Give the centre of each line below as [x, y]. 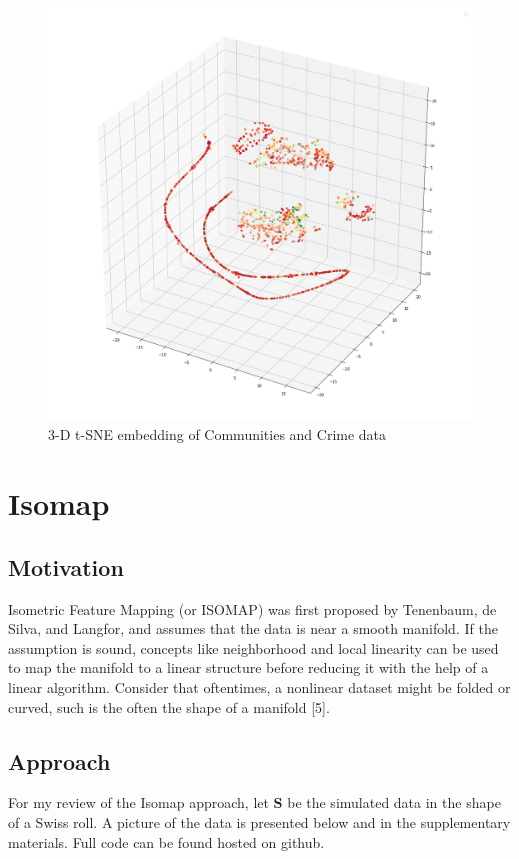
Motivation [66, 566]
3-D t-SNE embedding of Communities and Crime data [217, 434]
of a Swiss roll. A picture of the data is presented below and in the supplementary [259, 821]
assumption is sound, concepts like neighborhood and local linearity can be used [253, 647]
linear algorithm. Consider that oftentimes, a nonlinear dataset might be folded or [259, 686]
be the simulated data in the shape [394, 802]
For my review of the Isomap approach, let [138, 802]
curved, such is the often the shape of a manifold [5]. [169, 706]
